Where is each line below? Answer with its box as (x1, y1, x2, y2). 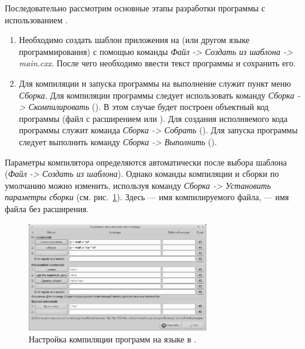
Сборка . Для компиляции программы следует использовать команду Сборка (19, 88, 294, 101)
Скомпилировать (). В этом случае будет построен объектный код (28, 100, 269, 113)
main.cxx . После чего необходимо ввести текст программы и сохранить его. (19, 57, 296, 69)
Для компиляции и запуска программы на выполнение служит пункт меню (19, 76, 291, 89)
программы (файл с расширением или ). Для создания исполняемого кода (19, 112, 288, 124)
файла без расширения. (5, 202, 89, 215)
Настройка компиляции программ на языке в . (29, 332, 197, 345)
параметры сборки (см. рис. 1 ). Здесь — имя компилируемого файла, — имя (5, 191, 289, 203)
